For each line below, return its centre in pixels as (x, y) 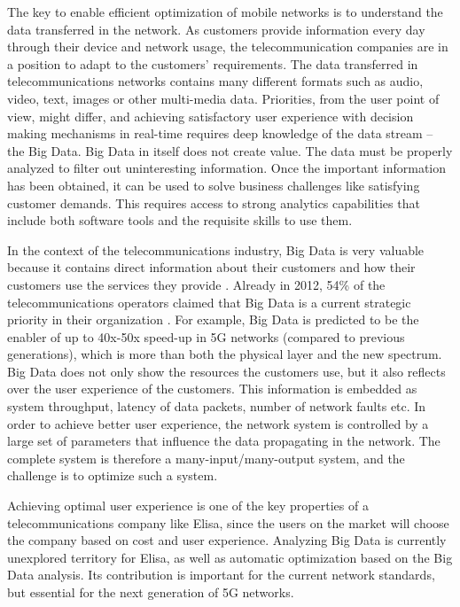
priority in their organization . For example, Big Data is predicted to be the (213, 319)
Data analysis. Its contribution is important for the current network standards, (221, 575)
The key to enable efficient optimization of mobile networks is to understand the (225, 12)
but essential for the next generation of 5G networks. (151, 592)
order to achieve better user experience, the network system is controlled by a (218, 423)
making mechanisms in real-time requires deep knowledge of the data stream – (220, 133)
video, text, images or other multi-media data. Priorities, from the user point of (223, 98)
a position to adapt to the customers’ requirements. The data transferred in (213, 63)
